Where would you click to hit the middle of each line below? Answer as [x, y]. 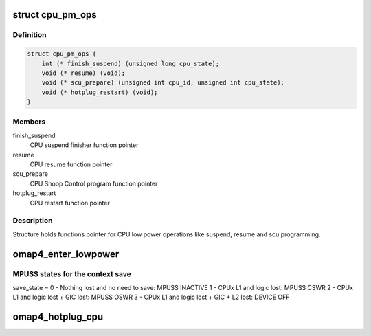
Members [29, 122]
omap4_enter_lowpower [66, 254]
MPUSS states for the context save [72, 273]
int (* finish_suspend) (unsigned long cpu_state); [131, 63]
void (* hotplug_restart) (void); [100, 92]
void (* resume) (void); [83, 73]
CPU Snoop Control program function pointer [94, 183]
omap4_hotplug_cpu [58, 317]
